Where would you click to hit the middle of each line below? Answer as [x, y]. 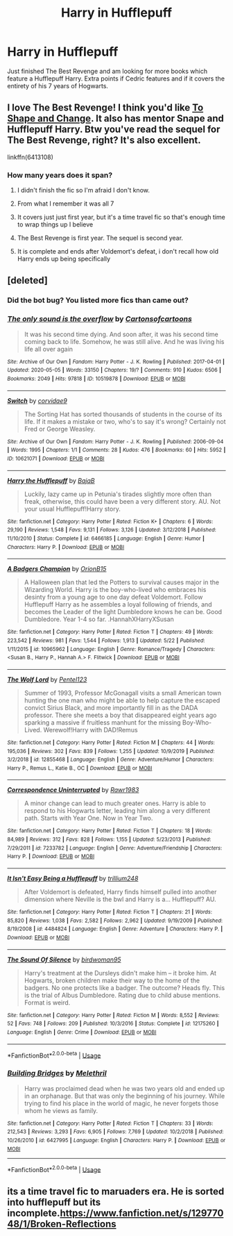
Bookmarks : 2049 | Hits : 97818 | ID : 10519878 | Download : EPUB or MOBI [96, 379]
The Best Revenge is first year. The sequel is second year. [100, 238]
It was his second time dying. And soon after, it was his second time [121, 334]
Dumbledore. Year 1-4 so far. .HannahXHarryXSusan [99, 619]
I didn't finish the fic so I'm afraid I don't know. [84, 190]
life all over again [49, 349]
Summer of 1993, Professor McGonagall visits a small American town [123, 693]
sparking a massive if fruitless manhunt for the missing [103, 722]
